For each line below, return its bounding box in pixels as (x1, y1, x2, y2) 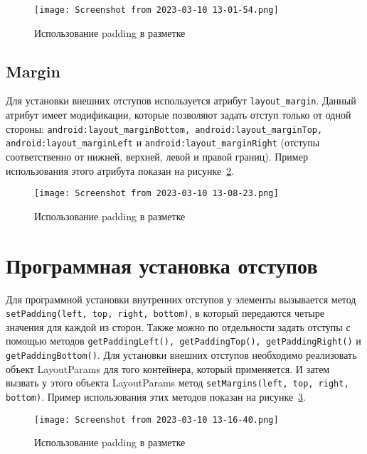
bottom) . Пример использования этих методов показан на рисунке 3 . (6, 389, 307, 404)
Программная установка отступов (6, 250, 318, 279)
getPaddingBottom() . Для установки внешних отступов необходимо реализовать (6, 347, 357, 362)
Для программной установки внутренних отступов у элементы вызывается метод (6, 291, 356, 306)
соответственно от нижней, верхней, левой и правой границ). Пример (6, 149, 308, 164)
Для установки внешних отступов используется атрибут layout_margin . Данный (6, 93, 356, 108)
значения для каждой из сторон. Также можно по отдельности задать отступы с (6, 319, 351, 334)
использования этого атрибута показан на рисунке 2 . (6, 163, 235, 178)
